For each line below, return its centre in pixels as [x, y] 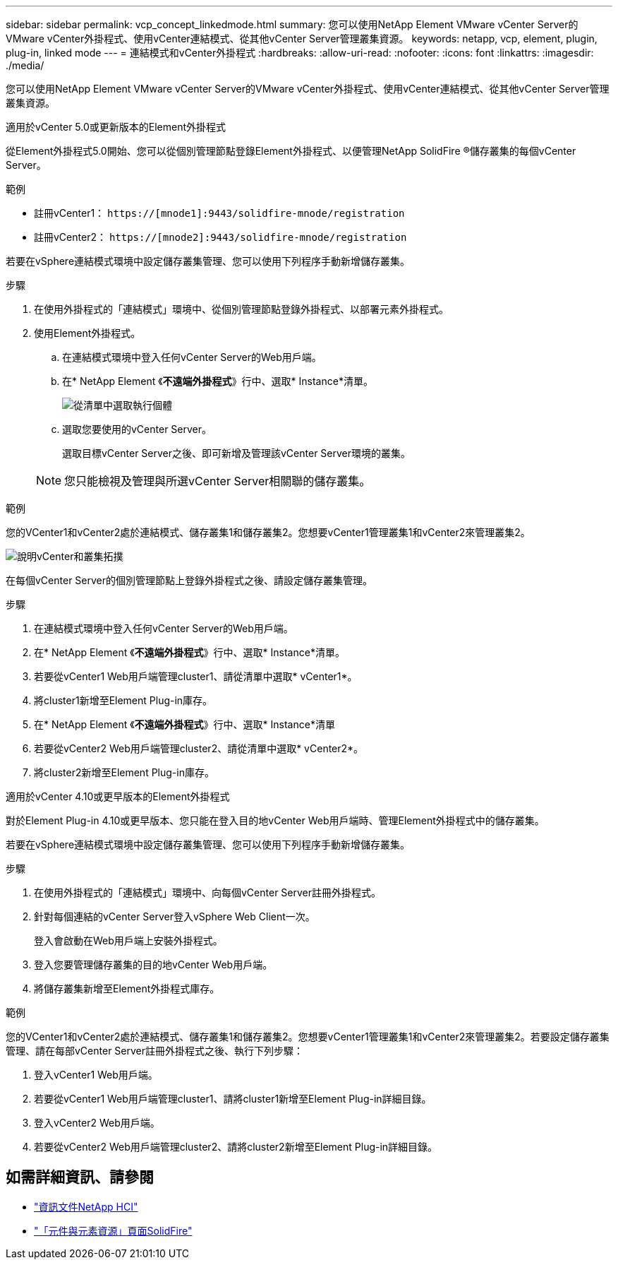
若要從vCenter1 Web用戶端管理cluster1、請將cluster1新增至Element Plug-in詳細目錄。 [233, 1099]
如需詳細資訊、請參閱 [80, 1177]
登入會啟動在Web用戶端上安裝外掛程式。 [128, 940]
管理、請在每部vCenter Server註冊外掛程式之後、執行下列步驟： [155, 1051]
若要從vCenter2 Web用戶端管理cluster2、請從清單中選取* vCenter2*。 [199, 748]
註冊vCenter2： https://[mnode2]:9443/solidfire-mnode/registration [220, 237]
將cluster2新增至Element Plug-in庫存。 [124, 772]
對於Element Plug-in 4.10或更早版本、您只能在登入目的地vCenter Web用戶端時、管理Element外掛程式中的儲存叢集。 [275, 820]
